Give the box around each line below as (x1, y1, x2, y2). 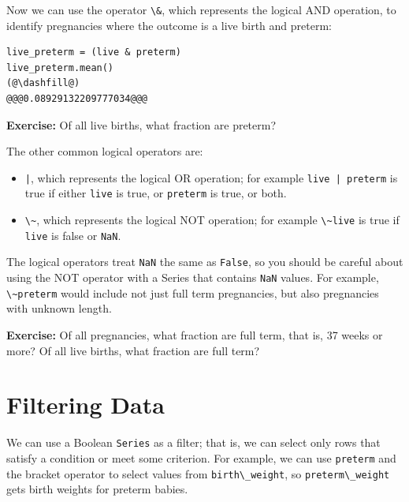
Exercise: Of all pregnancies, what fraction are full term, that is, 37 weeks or (6, 327, 383, 343)
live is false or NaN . (24, 227, 121, 243)
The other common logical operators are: (6, 143, 203, 159)
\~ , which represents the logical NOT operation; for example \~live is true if (24, 212, 400, 228)
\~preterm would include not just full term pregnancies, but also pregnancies (6, 284, 379, 301)
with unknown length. (6, 300, 112, 317)
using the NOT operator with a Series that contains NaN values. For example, (6, 269, 379, 286)
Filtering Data (6, 388, 165, 421)
